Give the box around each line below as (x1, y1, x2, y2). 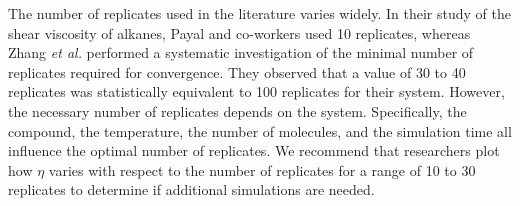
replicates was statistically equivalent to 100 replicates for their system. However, (8, 81, 505, 102)
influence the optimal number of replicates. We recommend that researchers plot (8, 140, 500, 161)
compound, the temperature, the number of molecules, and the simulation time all (8, 120, 512, 141)
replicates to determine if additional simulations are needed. (8, 179, 375, 200)
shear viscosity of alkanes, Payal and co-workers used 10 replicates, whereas (8, 22, 471, 43)
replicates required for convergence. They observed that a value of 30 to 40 (8, 61, 466, 82)
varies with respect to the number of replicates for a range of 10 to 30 (48, 159, 476, 180)
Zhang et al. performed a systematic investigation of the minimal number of (8, 42, 474, 63)
